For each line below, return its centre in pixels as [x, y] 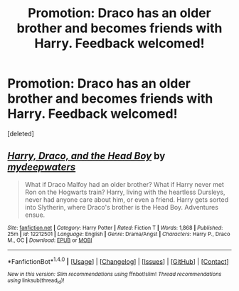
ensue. [35, 215]
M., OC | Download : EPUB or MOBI [50, 240]
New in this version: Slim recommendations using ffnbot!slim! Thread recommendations [115, 275]
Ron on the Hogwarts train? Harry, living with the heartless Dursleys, [125, 192]
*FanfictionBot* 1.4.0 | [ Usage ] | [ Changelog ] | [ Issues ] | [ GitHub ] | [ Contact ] [118, 260]
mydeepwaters [42, 167]
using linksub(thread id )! [36, 281]
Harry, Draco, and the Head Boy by [86, 156]
